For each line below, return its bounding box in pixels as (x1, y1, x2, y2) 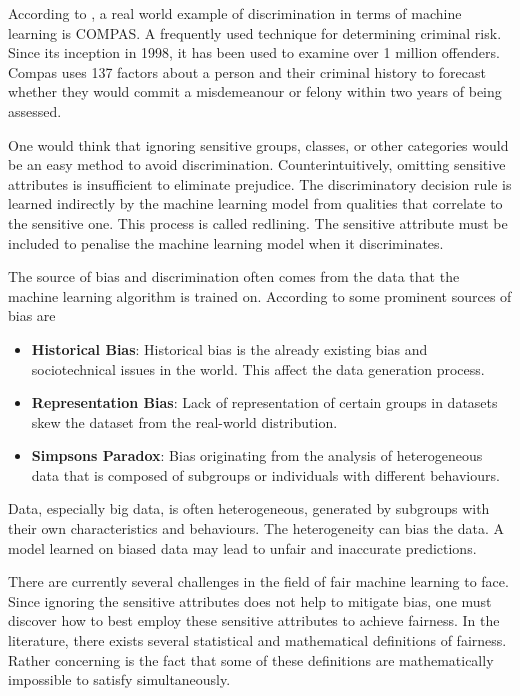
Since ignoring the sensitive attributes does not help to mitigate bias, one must (8, 590, 492, 611)
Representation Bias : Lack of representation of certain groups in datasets (31, 392, 498, 413)
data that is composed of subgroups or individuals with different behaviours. (31, 464, 500, 485)
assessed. (8, 100, 62, 121)
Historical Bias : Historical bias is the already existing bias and (31, 338, 428, 359)
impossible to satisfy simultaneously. (8, 669, 231, 690)
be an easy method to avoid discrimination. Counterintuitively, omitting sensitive (8, 154, 506, 175)
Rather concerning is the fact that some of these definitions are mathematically (8, 649, 494, 670)
